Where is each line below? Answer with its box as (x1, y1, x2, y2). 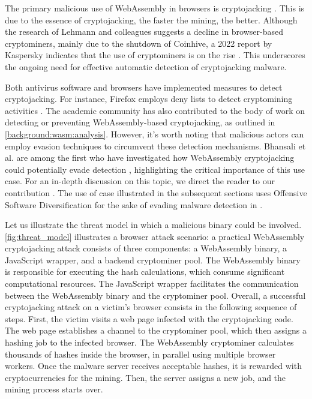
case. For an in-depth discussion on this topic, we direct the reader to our (5, 175, 275, 187)
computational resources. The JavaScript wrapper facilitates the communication (5, 277, 299, 290)
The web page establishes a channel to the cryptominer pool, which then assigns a (5, 324, 307, 337)
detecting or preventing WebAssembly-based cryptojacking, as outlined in (5, 116, 275, 128)
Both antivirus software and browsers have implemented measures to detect (5, 80, 283, 93)
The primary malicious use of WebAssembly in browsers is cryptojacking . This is (5, 2, 305, 14)
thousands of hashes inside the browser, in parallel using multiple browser (5, 347, 276, 360)
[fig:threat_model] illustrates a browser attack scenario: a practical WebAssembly (5, 230, 305, 242)
